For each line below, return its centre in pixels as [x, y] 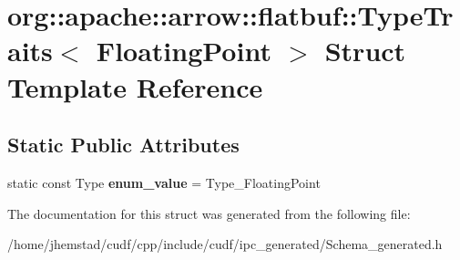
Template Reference [135, 86]
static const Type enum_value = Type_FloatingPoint [164, 182]
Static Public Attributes [123, 145]
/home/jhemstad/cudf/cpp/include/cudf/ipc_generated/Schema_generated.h [225, 244]
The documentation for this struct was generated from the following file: [209, 213]
